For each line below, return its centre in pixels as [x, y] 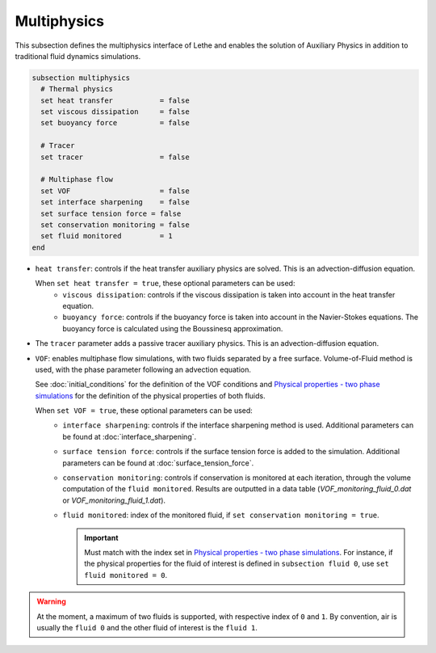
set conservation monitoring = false [115, 225]
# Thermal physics [77, 89]
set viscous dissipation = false [115, 112]
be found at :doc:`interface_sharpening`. [130, 436]
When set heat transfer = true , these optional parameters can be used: [165, 284]
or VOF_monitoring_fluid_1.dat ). [114, 500]
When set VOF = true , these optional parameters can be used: [144, 411]
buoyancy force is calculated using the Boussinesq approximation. [173, 328]
